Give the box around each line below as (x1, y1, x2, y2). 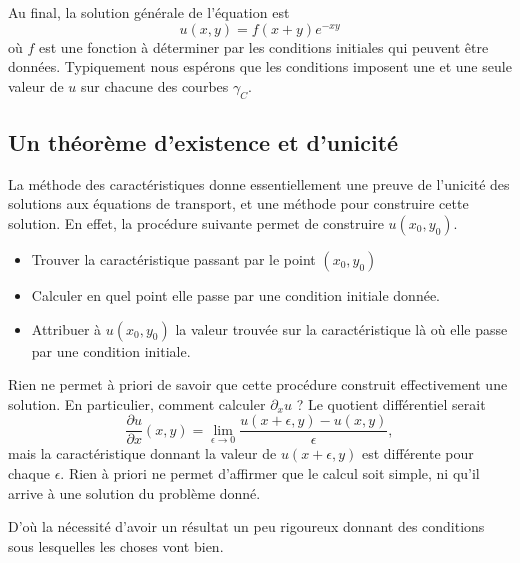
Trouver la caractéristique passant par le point (31, 248, 316, 269)
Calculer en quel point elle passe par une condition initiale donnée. (31, 284, 440, 305)
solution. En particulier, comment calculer (8, 393, 266, 414)
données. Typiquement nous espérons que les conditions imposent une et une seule (8, 56, 512, 77)
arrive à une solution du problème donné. (8, 482, 261, 503)
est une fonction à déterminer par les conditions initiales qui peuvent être (38, 36, 489, 57)
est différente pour (361, 443, 474, 464)
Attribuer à (31, 318, 102, 339)
